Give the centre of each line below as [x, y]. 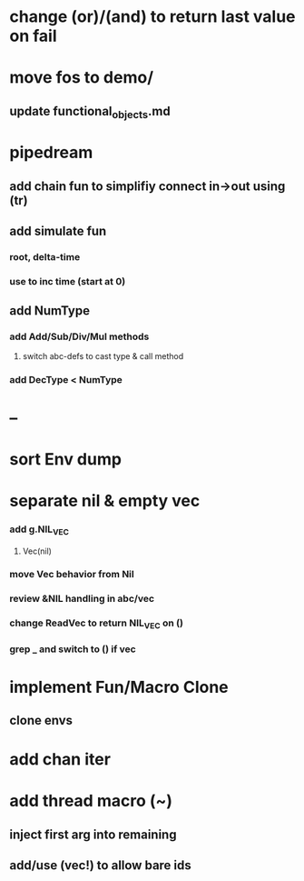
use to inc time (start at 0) [68, 281]
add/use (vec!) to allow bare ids [101, 866]
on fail [33, 36]
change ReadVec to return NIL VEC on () [97, 624]
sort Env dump [66, 459]
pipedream [51, 153]
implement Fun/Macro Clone [119, 687]
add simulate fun [58, 230]
